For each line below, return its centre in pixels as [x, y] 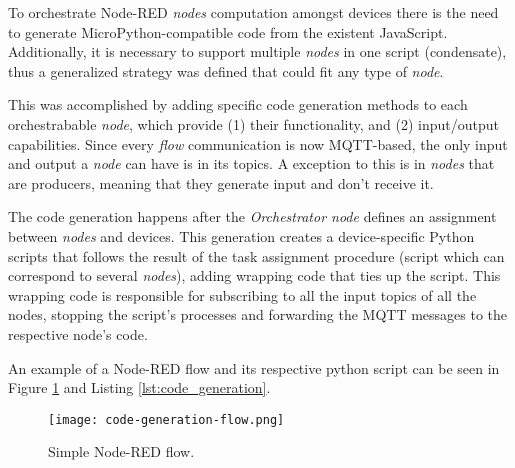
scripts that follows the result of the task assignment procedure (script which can [256, 255]
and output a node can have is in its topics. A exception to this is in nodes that [251, 163]
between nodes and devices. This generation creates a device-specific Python [241, 235]
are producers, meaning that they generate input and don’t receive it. [221, 182]
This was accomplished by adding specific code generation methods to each [238, 104]
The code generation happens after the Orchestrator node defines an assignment [252, 216]
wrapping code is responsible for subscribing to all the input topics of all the [242, 294]
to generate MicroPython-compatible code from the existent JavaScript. [228, 31]
